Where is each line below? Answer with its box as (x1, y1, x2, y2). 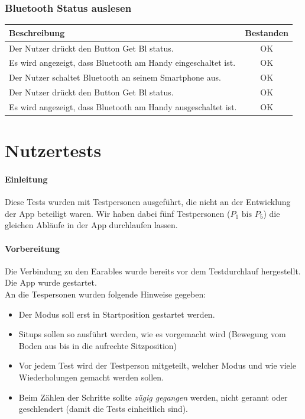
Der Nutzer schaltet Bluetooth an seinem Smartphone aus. (9, 71, 221, 84)
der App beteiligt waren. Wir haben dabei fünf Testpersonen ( (5, 207, 231, 219)
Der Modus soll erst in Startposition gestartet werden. (18, 308, 215, 320)
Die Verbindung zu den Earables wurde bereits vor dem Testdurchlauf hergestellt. (5, 264, 301, 277)
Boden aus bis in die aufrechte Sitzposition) (18, 339, 177, 351)
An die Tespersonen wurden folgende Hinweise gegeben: (5, 287, 206, 300)
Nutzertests (5, 138, 102, 162)
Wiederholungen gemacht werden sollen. (18, 370, 164, 383)
